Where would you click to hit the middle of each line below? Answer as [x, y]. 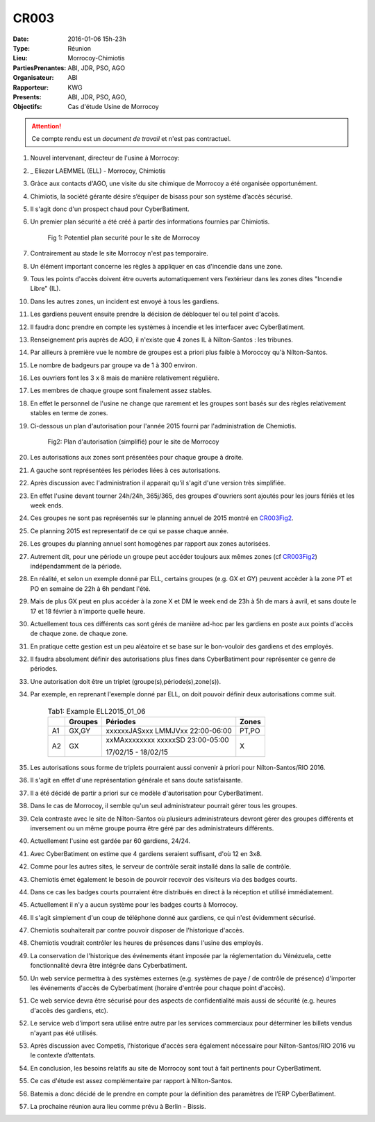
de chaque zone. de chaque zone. [79, 634]
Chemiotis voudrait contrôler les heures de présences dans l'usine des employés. [147, 943]
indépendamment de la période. [76, 566]
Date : [21, 39]
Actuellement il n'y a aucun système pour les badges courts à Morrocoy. [134, 905]
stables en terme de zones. [69, 413]
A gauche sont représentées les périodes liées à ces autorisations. [125, 470]
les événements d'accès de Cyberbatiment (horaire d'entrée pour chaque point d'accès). [158, 988]
